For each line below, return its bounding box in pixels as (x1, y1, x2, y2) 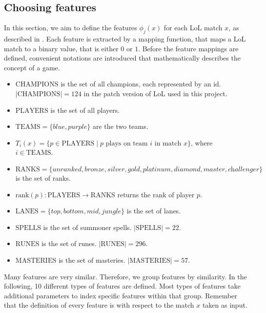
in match (154, 140, 182, 147)
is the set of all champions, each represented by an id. (61, 79, 221, 89)
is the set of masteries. (58, 254, 125, 265)
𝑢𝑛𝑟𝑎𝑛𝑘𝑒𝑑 (52, 166, 82, 173)
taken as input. (202, 300, 247, 310)
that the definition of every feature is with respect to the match (4, 300, 194, 310)
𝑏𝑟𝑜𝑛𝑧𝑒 (84, 166, 104, 173)
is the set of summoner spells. (43, 222, 132, 232)
